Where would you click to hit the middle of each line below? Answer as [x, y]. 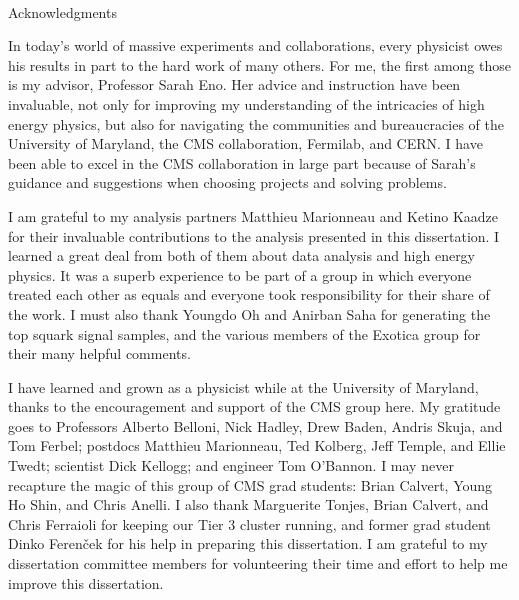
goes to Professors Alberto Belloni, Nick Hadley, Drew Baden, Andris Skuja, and [255, 425]
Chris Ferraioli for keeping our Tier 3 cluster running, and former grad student [249, 523]
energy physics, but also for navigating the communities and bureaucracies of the [256, 123]
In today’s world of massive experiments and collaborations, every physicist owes [255, 45]
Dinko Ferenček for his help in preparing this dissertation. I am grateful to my [248, 543]
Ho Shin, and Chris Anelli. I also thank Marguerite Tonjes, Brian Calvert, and [248, 504]
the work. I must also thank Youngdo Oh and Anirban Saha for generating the [249, 313]
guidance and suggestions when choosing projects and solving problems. [227, 182]
